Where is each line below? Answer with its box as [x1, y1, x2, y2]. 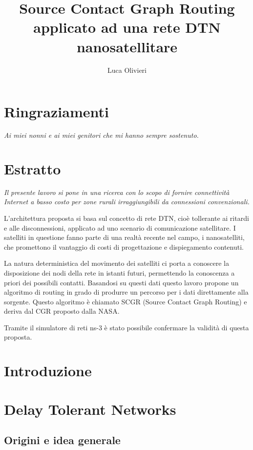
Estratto [4, 158, 61, 178]
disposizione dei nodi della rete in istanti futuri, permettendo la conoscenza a [4, 267, 235, 278]
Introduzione [4, 361, 92, 381]
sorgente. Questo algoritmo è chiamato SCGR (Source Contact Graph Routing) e [4, 296, 247, 306]
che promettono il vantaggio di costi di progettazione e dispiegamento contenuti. [4, 241, 244, 252]
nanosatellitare [76, 36, 178, 56]
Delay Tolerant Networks [4, 399, 176, 419]
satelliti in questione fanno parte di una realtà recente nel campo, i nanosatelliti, [4, 232, 245, 242]
